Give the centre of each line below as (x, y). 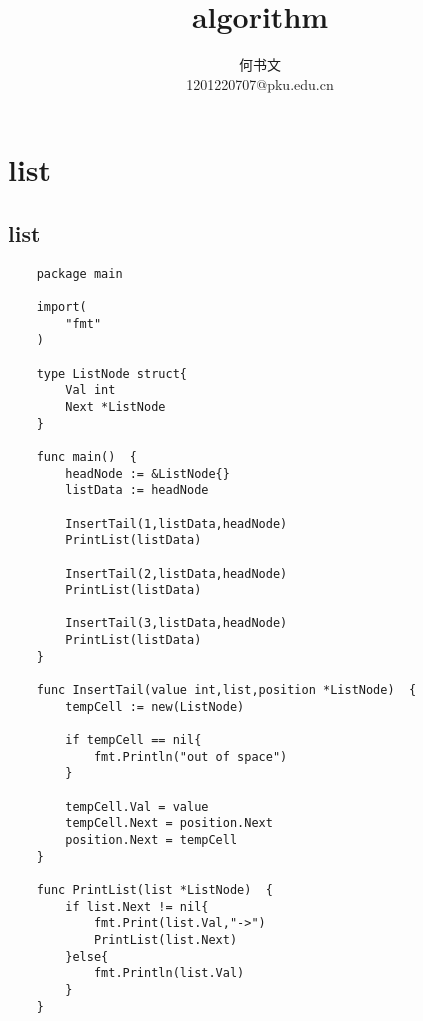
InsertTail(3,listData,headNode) (176, 623)
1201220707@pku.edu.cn (260, 83)
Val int (90, 390)
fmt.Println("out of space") (190, 756)
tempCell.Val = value (137, 806)
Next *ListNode (115, 406)
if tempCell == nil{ (133, 740)
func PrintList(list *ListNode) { (154, 889)
